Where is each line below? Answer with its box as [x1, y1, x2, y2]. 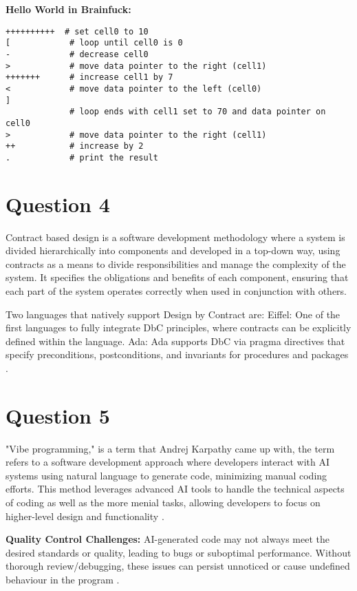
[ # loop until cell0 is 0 [6, 38, 183, 48]
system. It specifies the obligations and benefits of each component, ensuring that [6, 270, 349, 284]
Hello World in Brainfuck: [6, 2, 131, 16]
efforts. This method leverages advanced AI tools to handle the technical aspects [6, 481, 345, 496]
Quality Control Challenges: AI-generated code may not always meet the [6, 532, 329, 546]
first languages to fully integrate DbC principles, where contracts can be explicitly [6, 320, 351, 335]
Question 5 [6, 401, 110, 429]
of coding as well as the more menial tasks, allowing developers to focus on [6, 495, 321, 510]
